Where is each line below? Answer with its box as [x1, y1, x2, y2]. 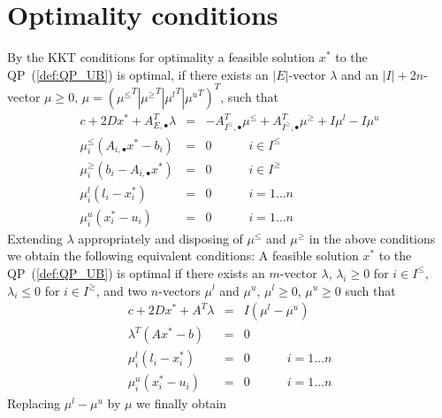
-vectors [158, 281, 201, 299]
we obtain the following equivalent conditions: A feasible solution [7, 246, 359, 265]
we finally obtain [136, 394, 227, 413]
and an [341, 65, 379, 83]
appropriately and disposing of [78, 228, 243, 247]
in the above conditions [309, 228, 436, 247]
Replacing [7, 394, 61, 413]
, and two [95, 281, 148, 299]
